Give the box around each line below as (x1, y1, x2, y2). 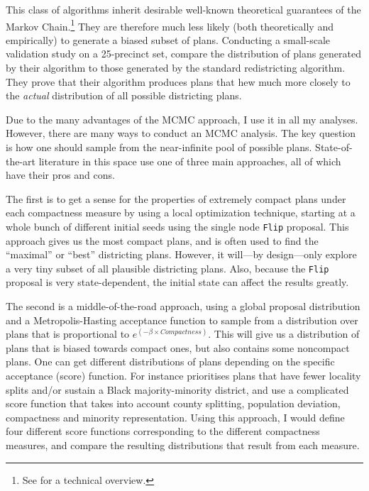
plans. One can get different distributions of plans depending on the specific (6, 354, 335, 369)
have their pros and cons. (6, 167, 115, 182)
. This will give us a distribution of (208, 326, 360, 341)
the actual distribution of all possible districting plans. (6, 88, 242, 103)
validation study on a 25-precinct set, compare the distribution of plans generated (6, 46, 361, 61)
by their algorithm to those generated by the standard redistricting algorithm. (6, 60, 346, 75)
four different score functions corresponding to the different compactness (6, 424, 320, 438)
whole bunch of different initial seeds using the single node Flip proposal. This (6, 219, 349, 233)
